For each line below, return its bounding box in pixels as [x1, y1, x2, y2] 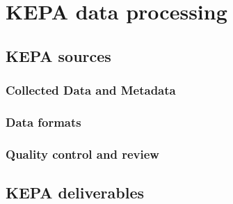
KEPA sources [6, 45, 111, 66]
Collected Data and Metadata [6, 81, 176, 99]
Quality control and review [6, 145, 159, 162]
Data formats [6, 113, 81, 130]
